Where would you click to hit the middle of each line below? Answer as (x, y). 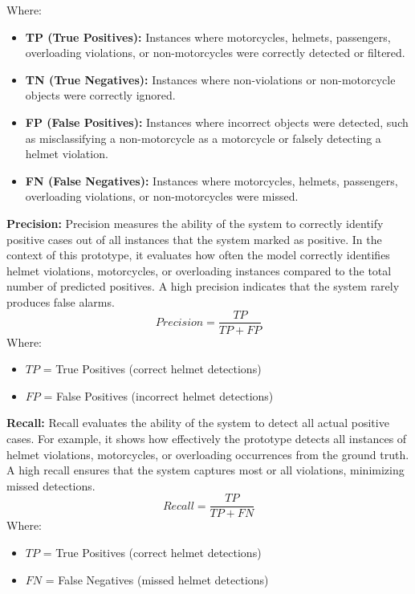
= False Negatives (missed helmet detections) (157, 579)
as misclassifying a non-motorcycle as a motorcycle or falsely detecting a (203, 138)
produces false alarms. (61, 301)
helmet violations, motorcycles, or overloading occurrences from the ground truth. (208, 454)
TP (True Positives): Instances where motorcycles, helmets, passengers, (208, 37)
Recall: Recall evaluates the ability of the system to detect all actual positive (198, 423)
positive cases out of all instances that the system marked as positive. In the (194, 239)
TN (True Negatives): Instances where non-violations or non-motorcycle (210, 79)
